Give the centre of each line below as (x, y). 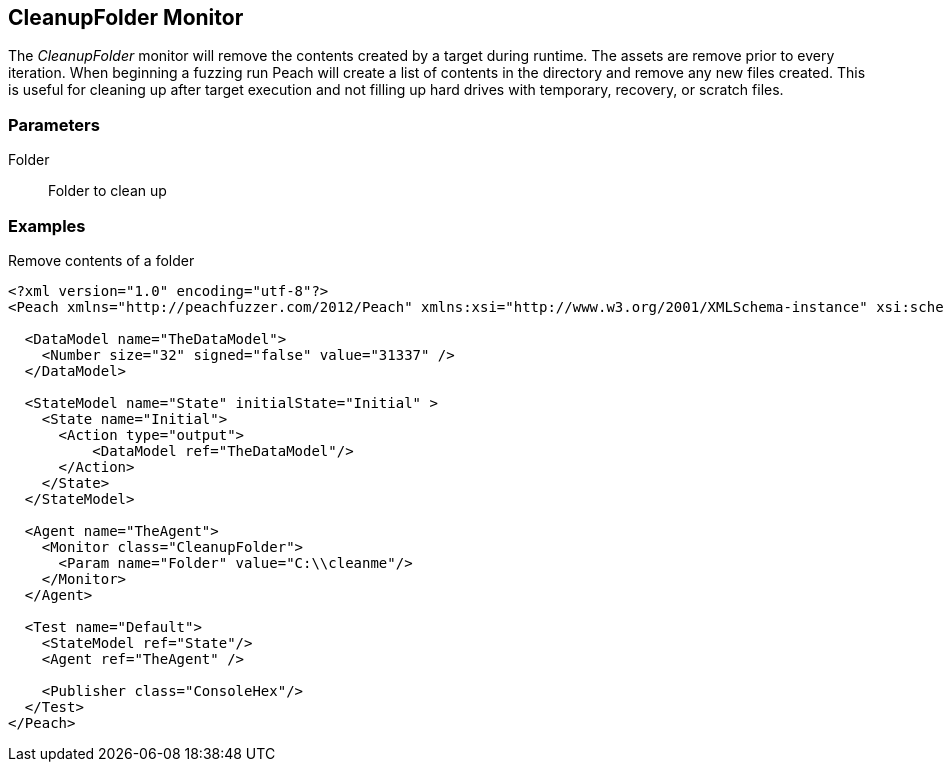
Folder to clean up (107, 191)
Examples (47, 225)
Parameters (54, 124)
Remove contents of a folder (101, 260)
